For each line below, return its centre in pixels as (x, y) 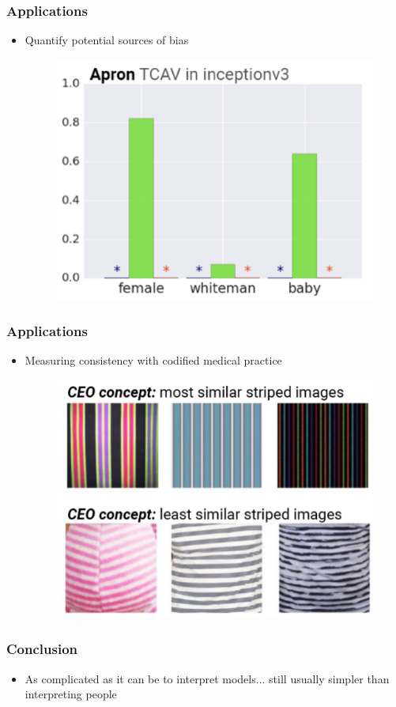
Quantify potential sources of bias (107, 40)
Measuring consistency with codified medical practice (153, 360)
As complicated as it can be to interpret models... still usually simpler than (207, 678)
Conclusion (42, 649)
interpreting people (71, 694)
